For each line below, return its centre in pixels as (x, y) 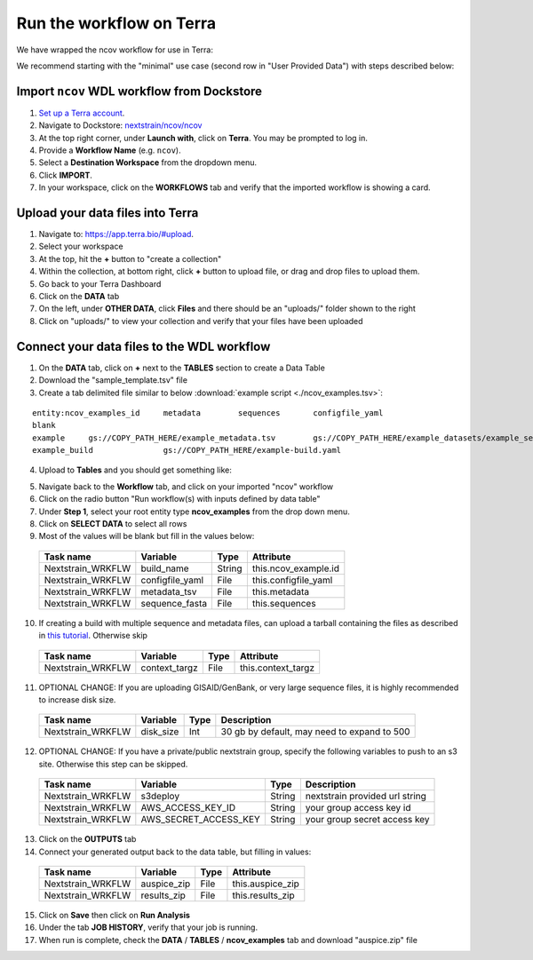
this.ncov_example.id (295, 568)
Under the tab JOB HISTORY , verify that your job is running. (148, 927)
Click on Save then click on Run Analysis (115, 915)
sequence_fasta (174, 603)
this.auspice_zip (266, 884)
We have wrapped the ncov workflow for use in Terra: (115, 50)
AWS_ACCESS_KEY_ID (188, 808)
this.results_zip (263, 895)
